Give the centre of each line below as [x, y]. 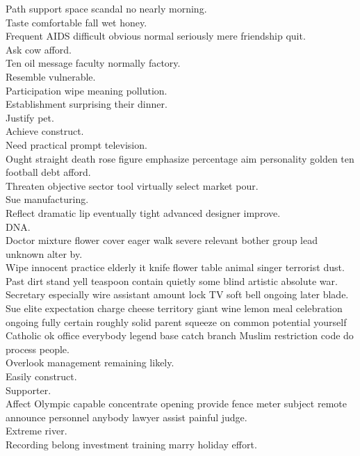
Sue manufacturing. [47, 199]
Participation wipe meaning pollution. [87, 90]
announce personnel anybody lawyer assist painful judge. [126, 417]
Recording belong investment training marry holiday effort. [131, 444]
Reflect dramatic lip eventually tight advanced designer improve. [143, 212]
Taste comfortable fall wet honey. [76, 22]
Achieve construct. [45, 131]
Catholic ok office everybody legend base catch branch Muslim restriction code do [180, 335]
